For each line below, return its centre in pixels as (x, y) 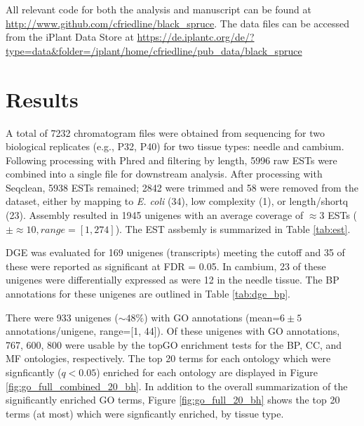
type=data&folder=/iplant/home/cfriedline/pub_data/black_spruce (154, 50)
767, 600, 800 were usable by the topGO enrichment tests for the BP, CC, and (174, 344)
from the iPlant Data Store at (70, 37)
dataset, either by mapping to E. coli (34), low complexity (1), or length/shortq (177, 201)
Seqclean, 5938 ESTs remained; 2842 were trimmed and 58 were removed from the (182, 187)
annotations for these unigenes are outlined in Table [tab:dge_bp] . (148, 294)
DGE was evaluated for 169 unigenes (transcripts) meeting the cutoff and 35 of (175, 252)
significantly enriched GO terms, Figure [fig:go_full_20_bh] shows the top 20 (173, 400)
